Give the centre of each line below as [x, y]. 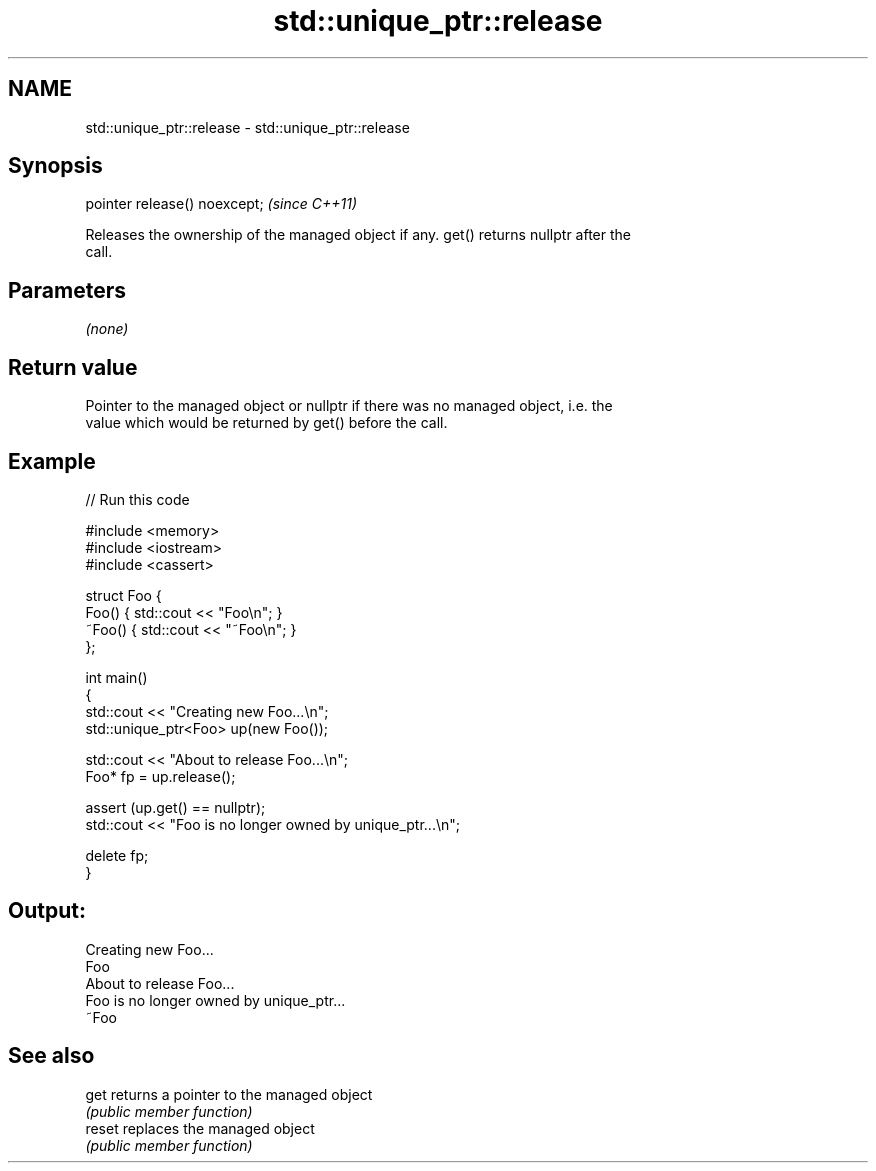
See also [51, 1056]
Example [52, 461]
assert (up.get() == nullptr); [175, 807]
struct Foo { [123, 595]
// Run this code [137, 499]
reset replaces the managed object [200, 1128]
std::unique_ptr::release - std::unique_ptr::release [247, 127]
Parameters [67, 290]
